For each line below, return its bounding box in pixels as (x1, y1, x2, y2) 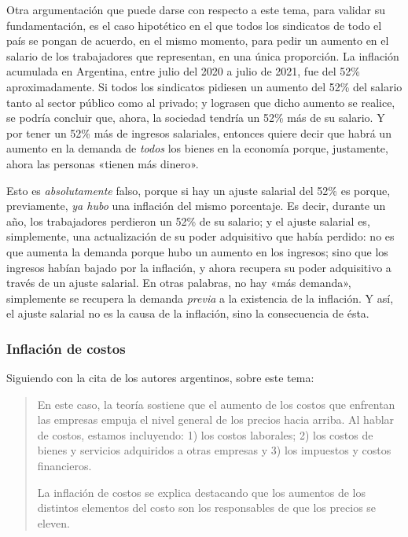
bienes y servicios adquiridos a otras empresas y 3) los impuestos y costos (37, 442, 391, 458)
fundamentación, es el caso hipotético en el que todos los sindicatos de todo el (6, 17, 382, 33)
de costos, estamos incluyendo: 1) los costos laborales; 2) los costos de (37, 426, 373, 443)
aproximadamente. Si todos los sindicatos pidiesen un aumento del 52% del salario (6, 78, 402, 94)
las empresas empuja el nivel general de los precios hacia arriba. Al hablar (37, 411, 395, 428)
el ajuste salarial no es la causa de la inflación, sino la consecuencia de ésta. (6, 305, 369, 322)
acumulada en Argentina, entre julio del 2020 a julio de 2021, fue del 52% (6, 63, 361, 79)
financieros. (37, 458, 92, 474)
